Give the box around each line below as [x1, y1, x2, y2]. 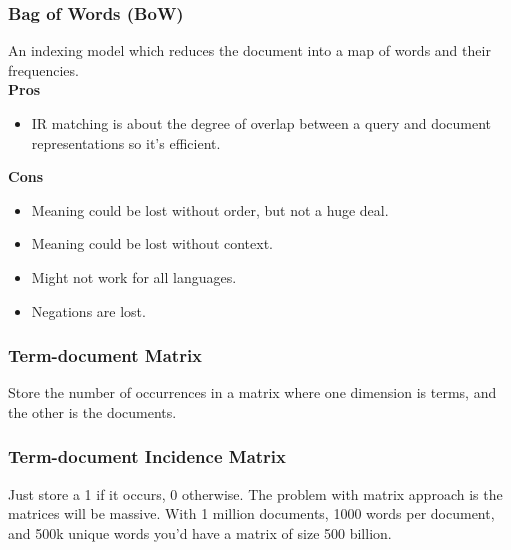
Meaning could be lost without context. [31, 233, 274, 254]
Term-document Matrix [8, 343, 203, 368]
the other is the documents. [8, 401, 177, 422]
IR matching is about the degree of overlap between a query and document [31, 113, 492, 133]
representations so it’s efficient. [31, 132, 221, 153]
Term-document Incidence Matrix [8, 444, 286, 469]
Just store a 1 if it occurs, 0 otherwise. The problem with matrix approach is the [8, 483, 503, 504]
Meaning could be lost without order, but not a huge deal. [31, 199, 389, 220]
